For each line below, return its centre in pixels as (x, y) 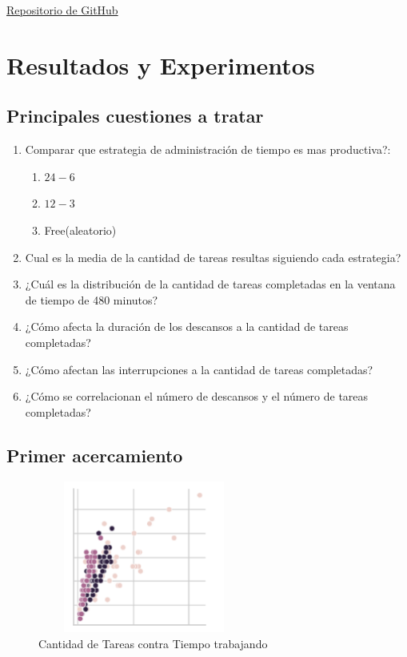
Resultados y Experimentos (161, 64)
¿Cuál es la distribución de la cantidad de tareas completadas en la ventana (210, 284)
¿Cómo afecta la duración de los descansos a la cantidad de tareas (187, 326)
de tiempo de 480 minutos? (92, 299)
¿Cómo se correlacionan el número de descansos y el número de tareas (197, 396)
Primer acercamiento (95, 455)
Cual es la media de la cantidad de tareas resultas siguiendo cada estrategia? (213, 257)
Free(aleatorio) (80, 230)
